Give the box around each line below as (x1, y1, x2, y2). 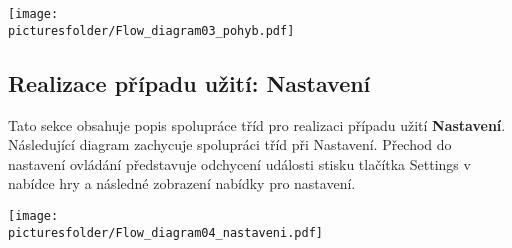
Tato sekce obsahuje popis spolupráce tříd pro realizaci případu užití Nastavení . (8, 114, 506, 135)
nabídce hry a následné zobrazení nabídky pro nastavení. (8, 173, 356, 194)
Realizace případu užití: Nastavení (8, 67, 371, 98)
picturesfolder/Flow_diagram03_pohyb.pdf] (8, 23, 295, 38)
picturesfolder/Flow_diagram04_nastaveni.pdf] (8, 225, 323, 240)
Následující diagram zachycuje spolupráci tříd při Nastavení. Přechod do (8, 134, 452, 155)
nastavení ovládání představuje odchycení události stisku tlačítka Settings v (8, 153, 471, 174)
